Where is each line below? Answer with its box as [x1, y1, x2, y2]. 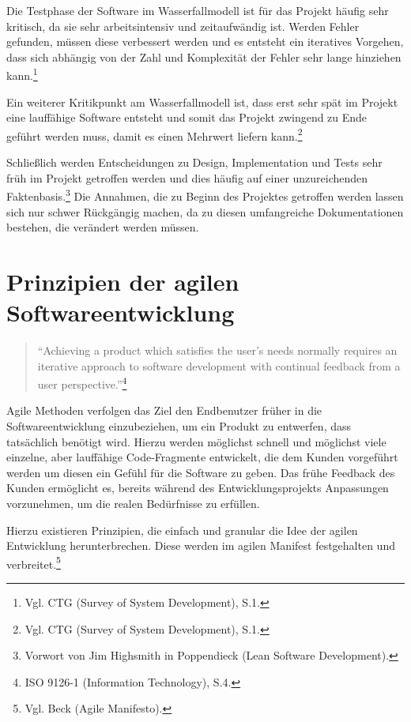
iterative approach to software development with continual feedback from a [37, 357, 401, 374]
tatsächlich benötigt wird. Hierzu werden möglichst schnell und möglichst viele [6, 433, 386, 449]
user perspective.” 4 [37, 374, 127, 392]
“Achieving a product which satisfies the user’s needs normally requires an [37, 342, 398, 358]
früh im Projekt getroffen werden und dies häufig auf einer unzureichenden [6, 169, 368, 186]
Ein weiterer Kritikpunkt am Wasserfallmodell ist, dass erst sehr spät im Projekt [6, 93, 398, 110]
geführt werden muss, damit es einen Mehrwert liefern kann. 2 [6, 125, 303, 144]
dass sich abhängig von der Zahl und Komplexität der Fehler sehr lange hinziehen [6, 48, 402, 65]
